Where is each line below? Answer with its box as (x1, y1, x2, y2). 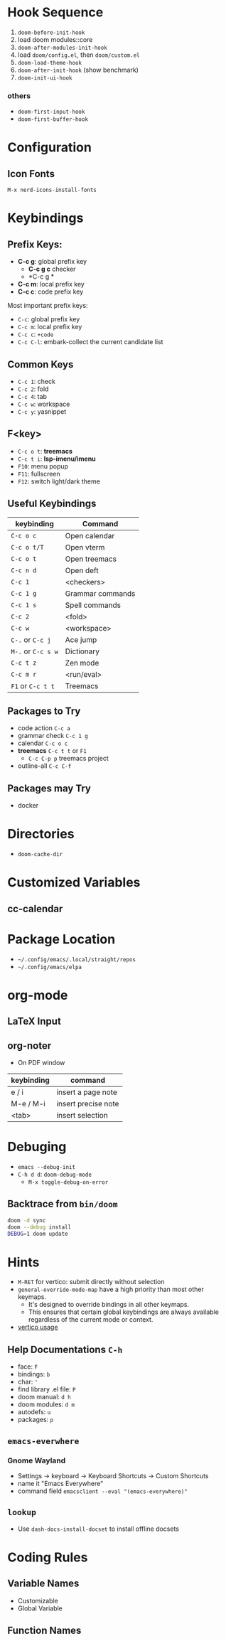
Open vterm (65, 542, 105, 552)
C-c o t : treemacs (17, 447, 73, 455)
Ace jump (65, 634, 97, 644)
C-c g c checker (28, 264, 76, 274)
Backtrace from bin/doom (7, 1198, 118, 1210)
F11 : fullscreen (17, 469, 60, 478)
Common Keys (7, 358, 74, 370)
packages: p (17, 1416, 54, 1424)
